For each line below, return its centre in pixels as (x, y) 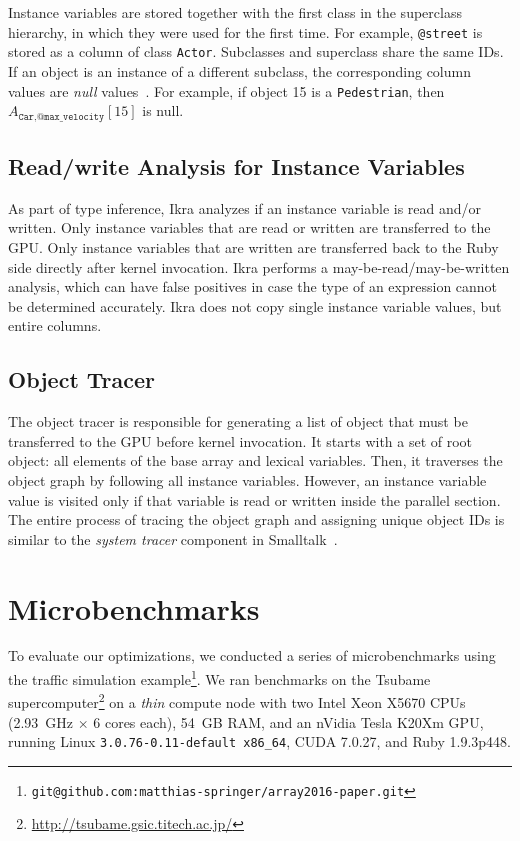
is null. (163, 110)
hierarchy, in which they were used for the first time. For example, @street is (245, 31)
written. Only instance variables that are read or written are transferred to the (249, 227)
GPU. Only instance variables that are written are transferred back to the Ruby (253, 247)
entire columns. (55, 325)
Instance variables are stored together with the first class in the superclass (235, 12)
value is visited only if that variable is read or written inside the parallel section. (254, 499)
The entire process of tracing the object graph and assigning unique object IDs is (256, 519)
